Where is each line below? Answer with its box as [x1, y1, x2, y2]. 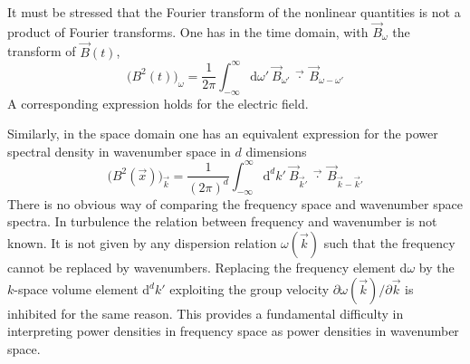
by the [418, 257, 455, 276]
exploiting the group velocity [169, 279, 330, 298]
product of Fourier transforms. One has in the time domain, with [7, 22, 369, 41]
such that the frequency [323, 233, 456, 252]
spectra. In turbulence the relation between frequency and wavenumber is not [7, 212, 437, 231]
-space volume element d [14, 279, 150, 298]
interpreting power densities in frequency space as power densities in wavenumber [7, 321, 459, 340]
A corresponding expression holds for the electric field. [7, 93, 309, 112]
